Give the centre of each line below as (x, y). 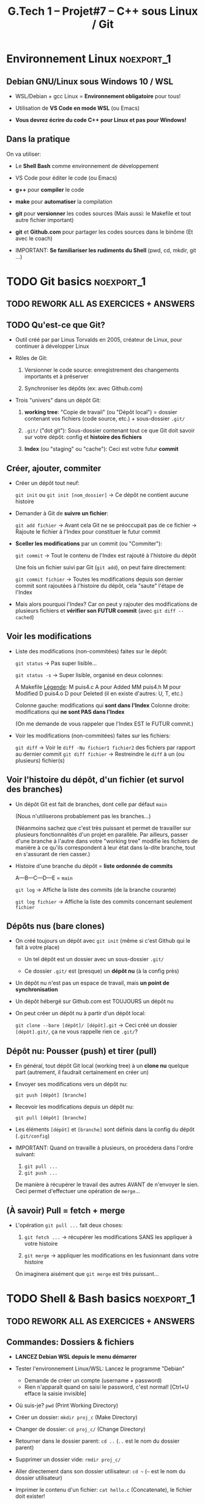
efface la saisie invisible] (55, 1394)
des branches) (35, 789)
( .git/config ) (32, 1136)
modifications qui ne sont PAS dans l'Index (70, 712)
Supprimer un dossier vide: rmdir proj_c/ (68, 1460)
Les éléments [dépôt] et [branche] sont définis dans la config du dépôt (105, 1129)
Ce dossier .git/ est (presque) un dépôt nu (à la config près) (102, 971)
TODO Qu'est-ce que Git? (56, 325)
